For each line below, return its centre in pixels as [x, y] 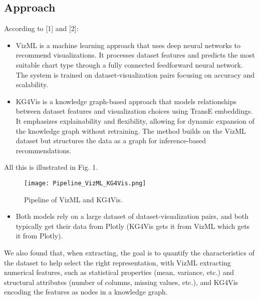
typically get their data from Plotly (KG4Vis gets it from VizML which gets [133, 226]
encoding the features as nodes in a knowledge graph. [86, 292]
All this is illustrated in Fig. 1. [51, 167]
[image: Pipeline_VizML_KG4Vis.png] [85, 183]
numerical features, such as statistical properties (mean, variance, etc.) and [119, 272]
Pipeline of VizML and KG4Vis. [73, 199]
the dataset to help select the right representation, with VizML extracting [117, 262]
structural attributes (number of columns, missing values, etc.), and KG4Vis [121, 282]
